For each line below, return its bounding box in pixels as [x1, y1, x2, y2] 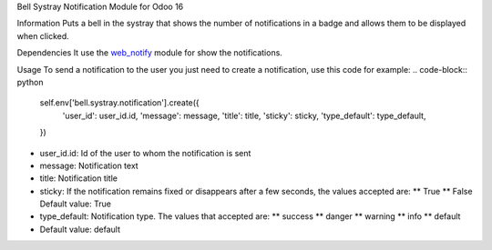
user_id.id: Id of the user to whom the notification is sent [39, 147, 251, 158]
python [16, 76, 44, 87]
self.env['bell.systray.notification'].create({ [39, 97, 200, 108]
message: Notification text [39, 160, 138, 171]
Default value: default [39, 224, 120, 235]
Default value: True [39, 198, 111, 209]
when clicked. [16, 30, 70, 41]
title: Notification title [39, 173, 118, 184]
